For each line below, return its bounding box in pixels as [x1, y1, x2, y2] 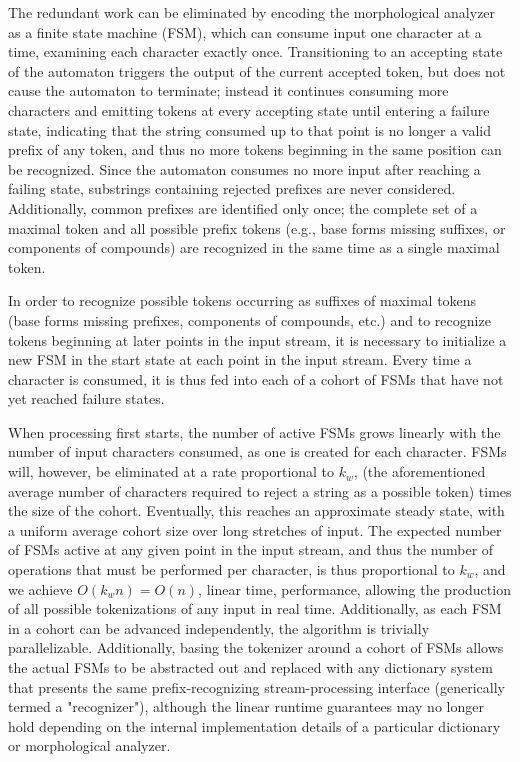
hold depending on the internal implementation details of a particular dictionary [8, 715, 501, 736]
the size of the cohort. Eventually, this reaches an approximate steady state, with [8, 500, 505, 521]
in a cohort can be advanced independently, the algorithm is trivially [8, 617, 430, 638]
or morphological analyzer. [8, 735, 171, 756]
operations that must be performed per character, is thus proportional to [8, 559, 455, 580]
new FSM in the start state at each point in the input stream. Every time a [8, 349, 472, 370]
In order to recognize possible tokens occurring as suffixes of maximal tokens [8, 290, 477, 311]
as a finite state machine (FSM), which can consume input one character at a [8, 21, 482, 42]
